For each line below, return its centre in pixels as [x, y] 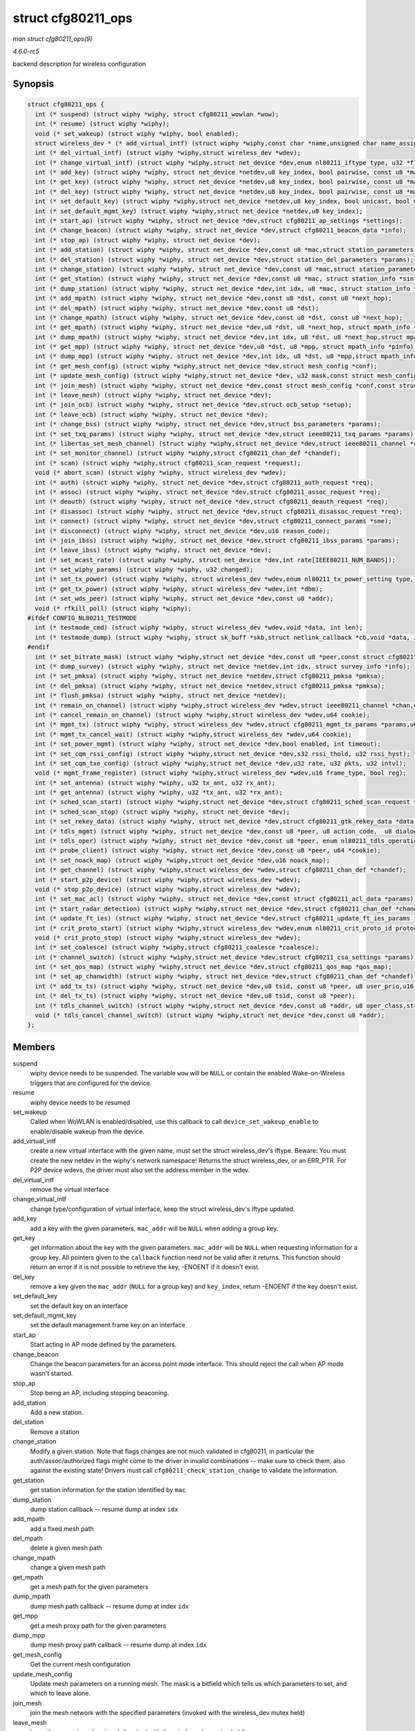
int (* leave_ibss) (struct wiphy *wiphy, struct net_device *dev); [154, 550]
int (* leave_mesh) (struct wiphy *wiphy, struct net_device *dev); [154, 395]
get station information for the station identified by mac [108, 1490]
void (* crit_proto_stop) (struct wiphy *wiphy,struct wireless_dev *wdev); [168, 938]
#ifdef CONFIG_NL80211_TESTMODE [82, 618]
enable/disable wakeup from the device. [87, 1131]
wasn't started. [52, 1374]
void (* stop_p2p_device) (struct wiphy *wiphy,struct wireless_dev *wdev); [168, 889]
